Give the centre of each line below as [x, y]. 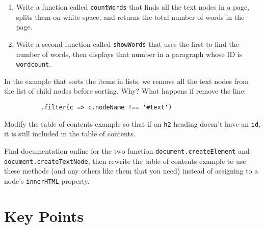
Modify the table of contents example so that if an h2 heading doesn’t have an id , [132, 123]
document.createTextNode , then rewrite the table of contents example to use [125, 161]
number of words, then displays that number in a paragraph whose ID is [129, 54]
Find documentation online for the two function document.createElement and [127, 150]
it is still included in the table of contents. [70, 134]
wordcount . [34, 64]
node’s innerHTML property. [47, 180]
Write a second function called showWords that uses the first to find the [127, 44]
